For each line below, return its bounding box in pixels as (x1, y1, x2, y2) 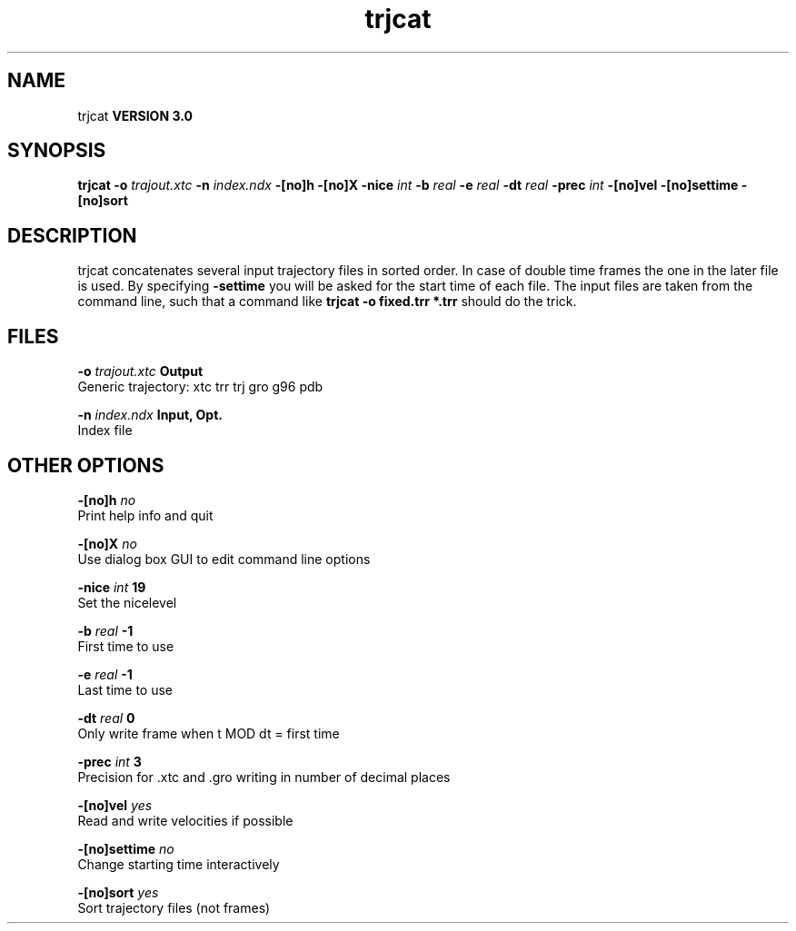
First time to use (77, 638, 174, 654)
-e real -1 (77, 666, 133, 682)
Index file (77, 422, 133, 439)
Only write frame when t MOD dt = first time (77, 725, 340, 741)
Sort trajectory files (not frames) (77, 899, 271, 916)
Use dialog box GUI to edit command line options (77, 550, 371, 567)
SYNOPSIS (7, 139, 106, 163)
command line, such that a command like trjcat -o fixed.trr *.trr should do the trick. (77, 293, 577, 310)
